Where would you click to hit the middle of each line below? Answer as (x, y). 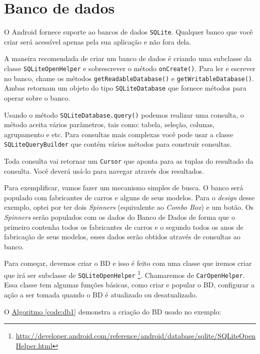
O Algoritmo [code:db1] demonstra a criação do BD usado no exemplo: (113, 311)
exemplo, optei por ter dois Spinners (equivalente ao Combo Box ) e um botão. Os (129, 207)
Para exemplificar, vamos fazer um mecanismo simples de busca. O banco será (124, 188)
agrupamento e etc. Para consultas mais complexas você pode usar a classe (119, 134)
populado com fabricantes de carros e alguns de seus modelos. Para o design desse (129, 197)
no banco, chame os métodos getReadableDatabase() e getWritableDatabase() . (129, 78)
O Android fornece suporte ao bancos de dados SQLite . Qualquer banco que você (128, 32)
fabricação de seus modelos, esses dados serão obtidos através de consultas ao (122, 237)
